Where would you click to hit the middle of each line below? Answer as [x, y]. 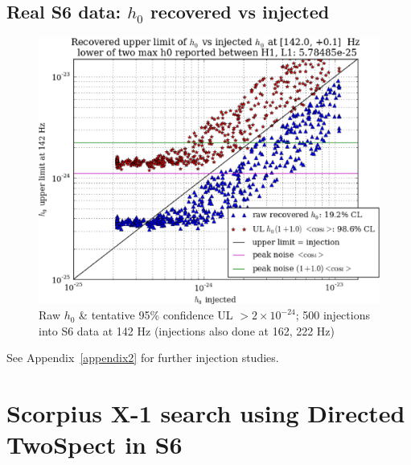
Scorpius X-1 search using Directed [206, 413]
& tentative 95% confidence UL [156, 315]
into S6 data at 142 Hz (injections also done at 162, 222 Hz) [187, 330]
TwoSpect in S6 [95, 444]
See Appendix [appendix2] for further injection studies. [143, 358]
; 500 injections [333, 315]
